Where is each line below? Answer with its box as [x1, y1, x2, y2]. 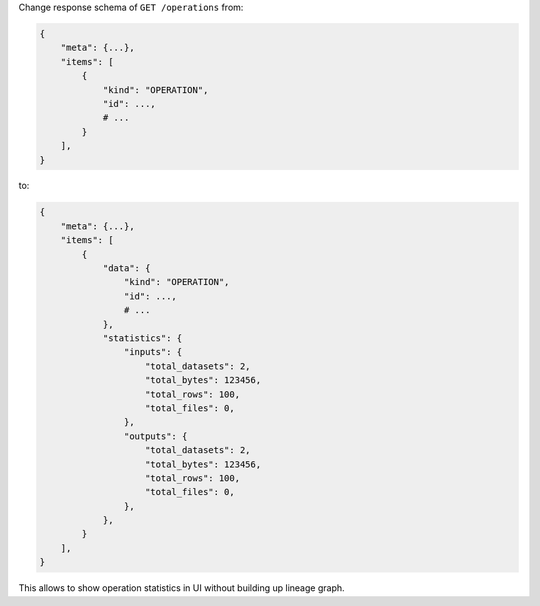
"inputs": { [123, 346, 183, 358]
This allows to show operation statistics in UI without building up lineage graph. [18, 582, 345, 594]
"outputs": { [123, 430, 188, 442]
